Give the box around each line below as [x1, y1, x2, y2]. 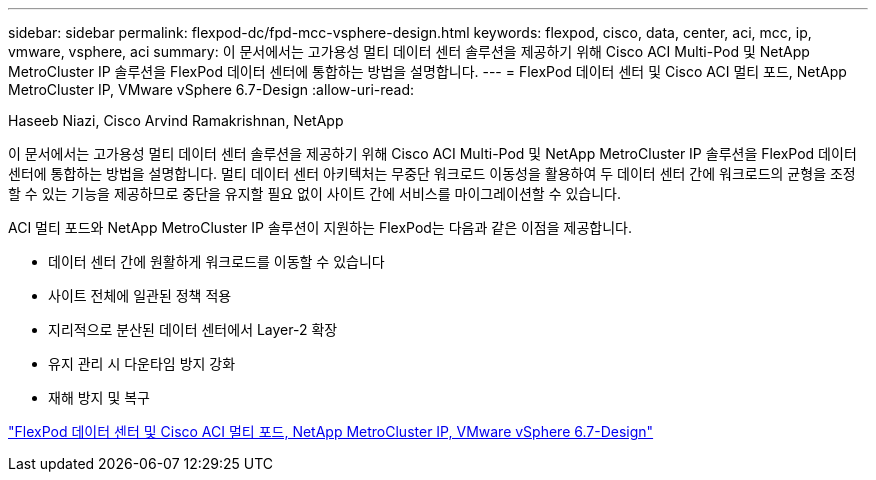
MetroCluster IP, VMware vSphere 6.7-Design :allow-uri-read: [8, 81, 415, 98]
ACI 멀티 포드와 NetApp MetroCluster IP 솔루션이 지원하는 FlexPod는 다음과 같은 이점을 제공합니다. [8, 219, 632, 236]
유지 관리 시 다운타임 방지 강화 [48, 355, 236, 372]
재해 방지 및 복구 [48, 389, 150, 406]
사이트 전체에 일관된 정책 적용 [48, 287, 232, 304]
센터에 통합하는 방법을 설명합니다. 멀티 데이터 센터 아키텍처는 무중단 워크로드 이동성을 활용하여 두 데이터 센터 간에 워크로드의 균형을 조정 [8, 165, 856, 182]
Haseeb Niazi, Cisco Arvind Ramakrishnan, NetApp [8, 112, 344, 129]
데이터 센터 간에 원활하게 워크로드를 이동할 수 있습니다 [48, 253, 385, 270]
